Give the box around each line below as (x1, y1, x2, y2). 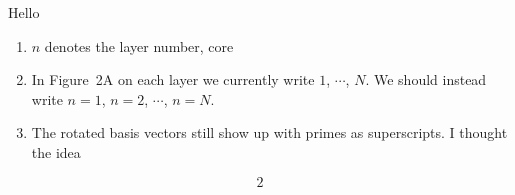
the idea (31, 141, 81, 162)
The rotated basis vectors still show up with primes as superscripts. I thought (31, 122, 508, 143)
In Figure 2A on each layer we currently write (31, 69, 315, 90)
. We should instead (365, 69, 487, 90)
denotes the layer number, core (44, 35, 234, 56)
